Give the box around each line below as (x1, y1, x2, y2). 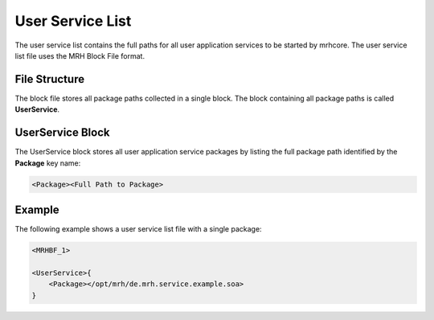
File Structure (14, 72, 84, 86)
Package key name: (14, 158, 81, 168)
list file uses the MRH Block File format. (14, 51, 145, 60)
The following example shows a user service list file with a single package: (14, 224, 262, 234)
